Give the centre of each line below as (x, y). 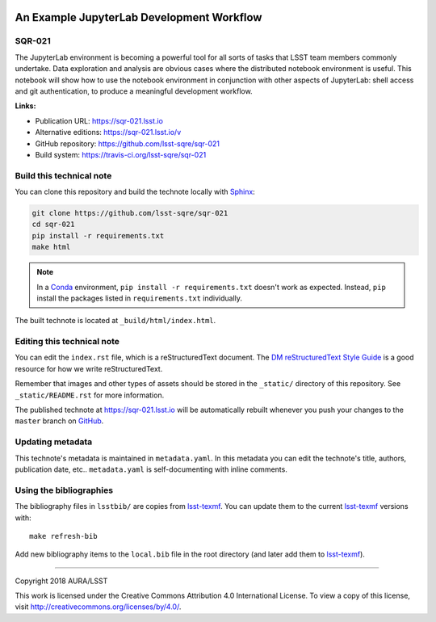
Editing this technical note (67, 342)
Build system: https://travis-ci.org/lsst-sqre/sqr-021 (121, 154)
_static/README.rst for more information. (90, 395)
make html (51, 247)
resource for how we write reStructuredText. (89, 368)
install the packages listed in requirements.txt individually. (139, 298)
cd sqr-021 (53, 225)
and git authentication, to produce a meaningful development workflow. (134, 91)
